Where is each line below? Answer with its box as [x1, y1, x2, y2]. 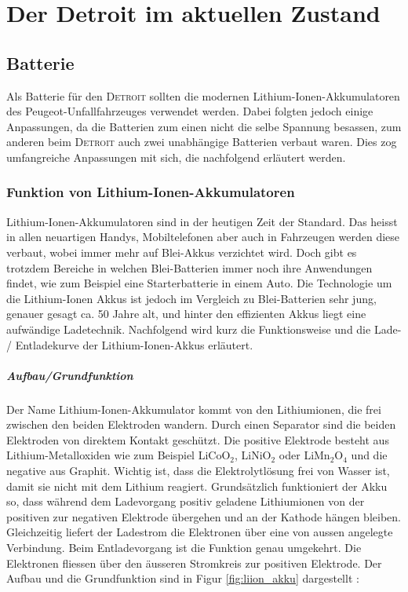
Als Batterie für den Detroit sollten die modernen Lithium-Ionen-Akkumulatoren [6, 87, 400, 104]
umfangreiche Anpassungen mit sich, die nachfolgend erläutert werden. [6, 148, 346, 165]
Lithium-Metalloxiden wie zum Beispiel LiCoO [6, 447, 231, 463]
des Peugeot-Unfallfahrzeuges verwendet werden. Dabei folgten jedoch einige [6, 103, 373, 119]
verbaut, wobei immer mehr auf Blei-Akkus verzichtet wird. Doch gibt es [6, 243, 357, 260]
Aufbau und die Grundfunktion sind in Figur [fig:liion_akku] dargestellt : [6, 570, 359, 587]
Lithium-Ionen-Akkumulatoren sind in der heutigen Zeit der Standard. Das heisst [6, 213, 398, 229]
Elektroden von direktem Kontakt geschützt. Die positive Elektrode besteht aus [6, 431, 389, 448]
